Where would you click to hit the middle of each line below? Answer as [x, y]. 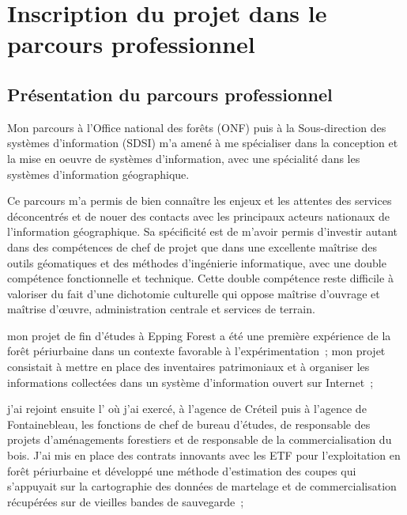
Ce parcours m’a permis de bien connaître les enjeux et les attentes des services [200, 201]
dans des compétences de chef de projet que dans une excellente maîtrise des [192, 246]
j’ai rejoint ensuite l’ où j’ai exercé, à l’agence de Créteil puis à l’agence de [187, 409]
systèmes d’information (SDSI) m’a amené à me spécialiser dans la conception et [203, 143]
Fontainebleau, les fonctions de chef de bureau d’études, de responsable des [189, 424]
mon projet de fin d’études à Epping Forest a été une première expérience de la [199, 335]
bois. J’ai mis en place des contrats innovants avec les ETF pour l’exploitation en [204, 455]
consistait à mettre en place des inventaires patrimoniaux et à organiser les [188, 367]
